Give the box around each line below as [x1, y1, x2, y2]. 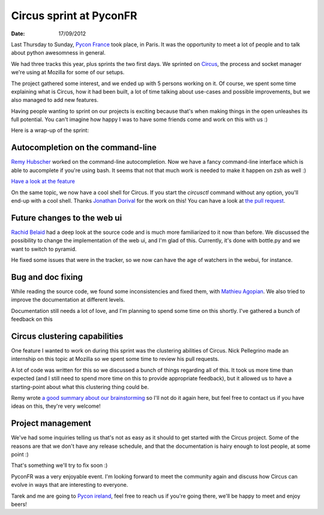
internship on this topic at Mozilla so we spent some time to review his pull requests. [11, 356, 220, 363]
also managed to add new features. [11, 97, 99, 104]
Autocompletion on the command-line [11, 143, 157, 153]
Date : [11, 30, 25, 37]
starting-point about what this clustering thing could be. [11, 383, 149, 390]
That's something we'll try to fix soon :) [11, 462, 108, 469]
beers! [11, 501, 27, 508]
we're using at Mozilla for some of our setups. [11, 69, 125, 76]
